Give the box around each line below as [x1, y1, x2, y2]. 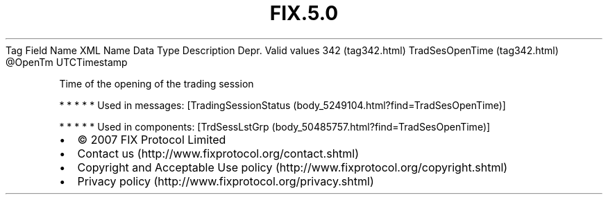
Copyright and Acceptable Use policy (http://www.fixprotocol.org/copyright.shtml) [77, 160, 508, 174]
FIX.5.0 [269, 1, 339, 25]
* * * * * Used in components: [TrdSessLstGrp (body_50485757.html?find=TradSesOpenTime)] [59, 120, 491, 133]
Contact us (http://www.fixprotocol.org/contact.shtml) [77, 146, 360, 160]
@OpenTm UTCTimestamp [6, 56, 128, 68]
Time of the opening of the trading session [59, 77, 254, 90]
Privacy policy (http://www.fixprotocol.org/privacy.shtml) [77, 174, 374, 188]
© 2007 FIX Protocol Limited [77, 132, 226, 147]
